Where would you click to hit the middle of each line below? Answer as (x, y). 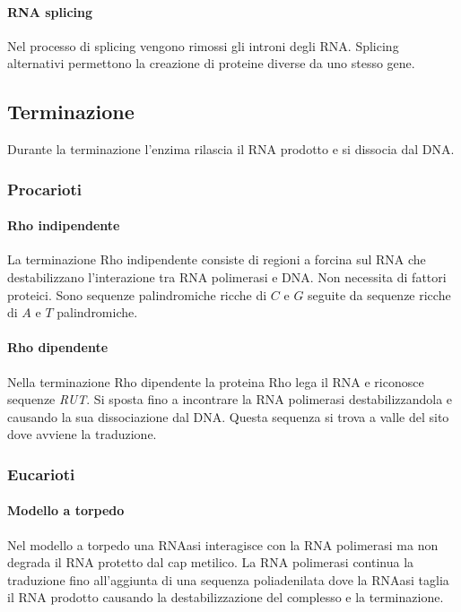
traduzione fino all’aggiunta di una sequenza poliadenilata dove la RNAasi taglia (228, 579)
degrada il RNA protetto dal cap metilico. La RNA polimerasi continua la (211, 562)
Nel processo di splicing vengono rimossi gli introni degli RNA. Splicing (203, 45)
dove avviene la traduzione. (82, 434)
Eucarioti (41, 474)
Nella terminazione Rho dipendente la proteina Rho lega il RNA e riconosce (216, 381)
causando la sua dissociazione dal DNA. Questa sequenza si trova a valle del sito (228, 416)
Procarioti (44, 189)
